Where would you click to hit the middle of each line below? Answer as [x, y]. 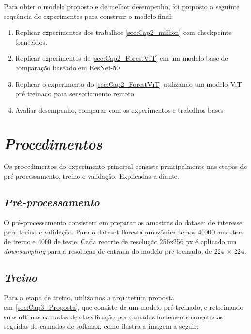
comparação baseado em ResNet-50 [68, 67]
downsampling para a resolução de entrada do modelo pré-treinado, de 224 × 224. [125, 251]
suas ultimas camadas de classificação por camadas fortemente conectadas [114, 316]
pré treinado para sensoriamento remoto [75, 93]
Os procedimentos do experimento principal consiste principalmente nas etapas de [125, 166]
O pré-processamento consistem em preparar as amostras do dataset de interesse [123, 222]
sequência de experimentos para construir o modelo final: [88, 16]
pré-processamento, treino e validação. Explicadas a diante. [92, 176]
